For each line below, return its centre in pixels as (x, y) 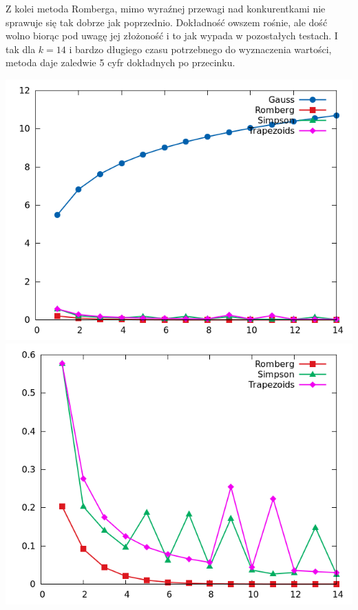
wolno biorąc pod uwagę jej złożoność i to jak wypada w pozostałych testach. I (172, 36)
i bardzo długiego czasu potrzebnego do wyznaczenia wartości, (200, 49)
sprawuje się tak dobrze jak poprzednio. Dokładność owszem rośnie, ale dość (167, 22)
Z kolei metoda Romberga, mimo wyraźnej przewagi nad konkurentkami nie (166, 8)
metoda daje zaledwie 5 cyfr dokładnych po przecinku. (120, 62)
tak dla (21, 49)
